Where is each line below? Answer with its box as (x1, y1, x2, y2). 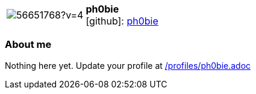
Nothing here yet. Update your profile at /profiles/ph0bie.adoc (5, 60, 251, 71)
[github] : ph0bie (86, 15, 158, 27)
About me (5, 38, 52, 51)
